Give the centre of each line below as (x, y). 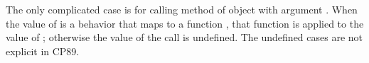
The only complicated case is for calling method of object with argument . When (182, 9)
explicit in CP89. (43, 51)
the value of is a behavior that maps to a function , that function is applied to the (185, 23)
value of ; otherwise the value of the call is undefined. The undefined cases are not (184, 37)
